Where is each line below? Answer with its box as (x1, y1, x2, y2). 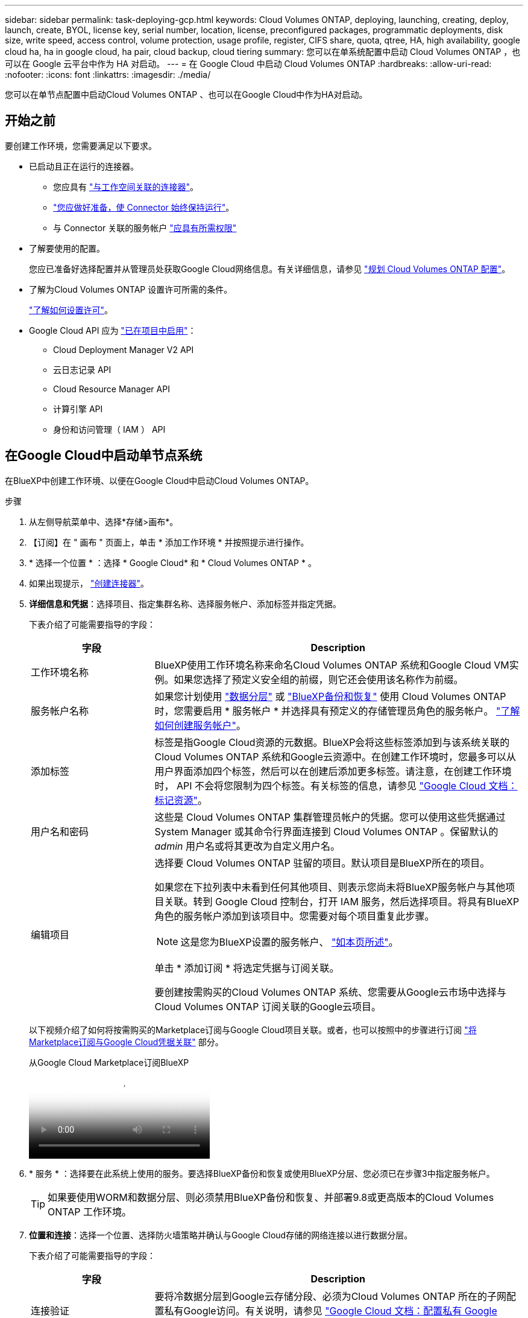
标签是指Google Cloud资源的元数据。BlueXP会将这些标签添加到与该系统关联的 (154, 736, 510, 748)
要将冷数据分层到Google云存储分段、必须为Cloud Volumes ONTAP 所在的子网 (154, 1290, 507, 1302)
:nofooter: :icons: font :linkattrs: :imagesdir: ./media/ (5, 69, 211, 80)
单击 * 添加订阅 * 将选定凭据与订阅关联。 (154, 961, 339, 974)
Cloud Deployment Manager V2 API (53, 344, 194, 355)
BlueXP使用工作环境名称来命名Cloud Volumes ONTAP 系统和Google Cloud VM (154, 658, 509, 671)
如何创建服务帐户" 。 (154, 719, 246, 731)
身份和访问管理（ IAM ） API (53, 424, 166, 435)
